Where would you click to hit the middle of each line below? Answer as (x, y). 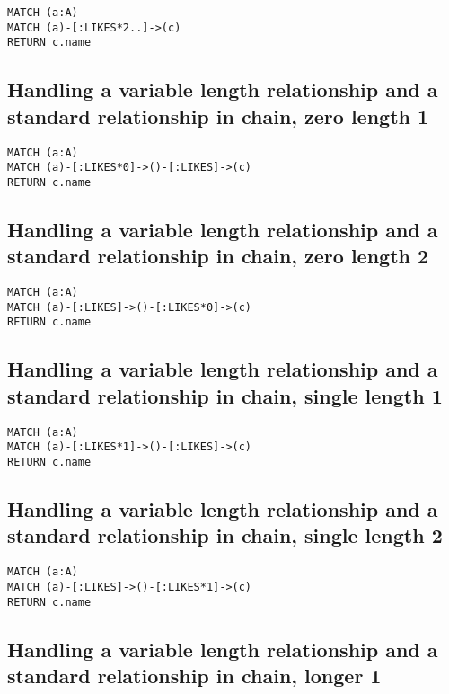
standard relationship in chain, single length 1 (225, 395)
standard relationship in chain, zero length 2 (218, 256)
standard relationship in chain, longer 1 (194, 675)
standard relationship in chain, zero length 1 (218, 116)
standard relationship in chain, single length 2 (225, 535)
